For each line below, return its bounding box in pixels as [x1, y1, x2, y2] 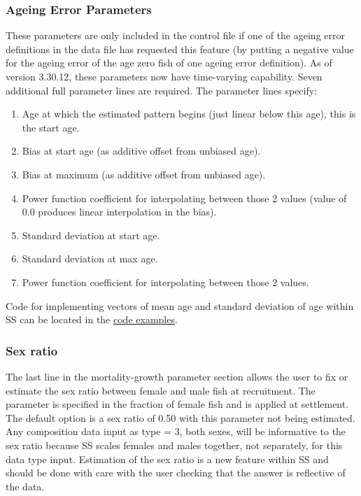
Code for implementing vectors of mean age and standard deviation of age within [6, 298, 354, 313]
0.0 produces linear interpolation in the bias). [22, 204, 217, 219]
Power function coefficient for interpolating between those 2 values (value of [22, 190, 347, 205]
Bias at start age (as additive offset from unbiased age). [22, 143, 261, 158]
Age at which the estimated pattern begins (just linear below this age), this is [22, 106, 356, 121]
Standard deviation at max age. [22, 251, 158, 266]
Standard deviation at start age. [22, 227, 160, 242]
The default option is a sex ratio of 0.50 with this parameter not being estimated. [6, 410, 355, 425]
